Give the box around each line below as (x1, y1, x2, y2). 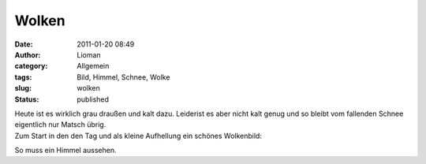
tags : (14, 72, 32, 82)
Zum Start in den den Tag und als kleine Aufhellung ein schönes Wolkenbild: (14, 131, 262, 140)
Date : (14, 39, 33, 49)
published (77, 95, 110, 104)
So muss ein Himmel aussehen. (14, 146, 117, 155)
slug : (14, 84, 32, 93)
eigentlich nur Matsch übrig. (14, 120, 106, 129)
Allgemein (77, 61, 110, 71)
